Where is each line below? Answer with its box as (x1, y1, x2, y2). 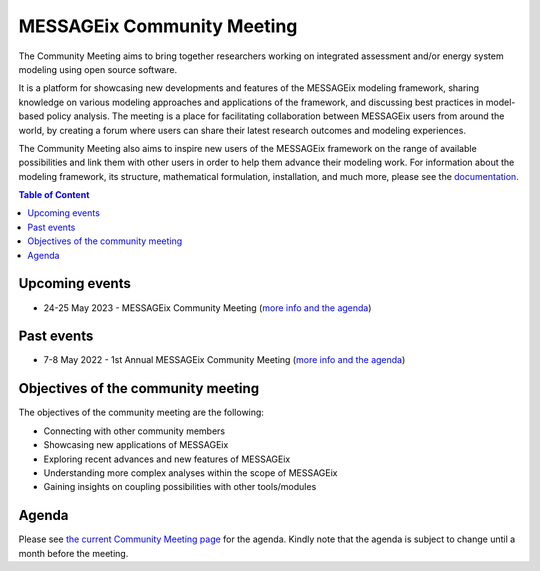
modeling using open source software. (18, 63, 178, 75)
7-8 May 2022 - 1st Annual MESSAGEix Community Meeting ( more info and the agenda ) (43, 354, 406, 366)
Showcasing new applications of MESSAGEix (43, 439, 229, 451)
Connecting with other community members (43, 425, 225, 437)
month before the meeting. (18, 547, 129, 559)
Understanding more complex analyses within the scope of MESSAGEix (43, 466, 338, 479)
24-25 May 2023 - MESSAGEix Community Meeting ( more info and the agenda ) (43, 301, 372, 314)
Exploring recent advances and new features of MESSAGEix (43, 453, 291, 465)
